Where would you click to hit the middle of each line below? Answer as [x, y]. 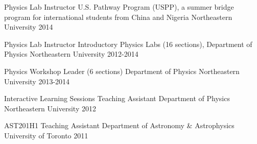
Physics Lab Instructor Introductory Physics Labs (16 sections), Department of [128, 44]
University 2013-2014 [37, 81]
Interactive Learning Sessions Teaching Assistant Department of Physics [117, 98]
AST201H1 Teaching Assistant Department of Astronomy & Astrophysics [119, 125]
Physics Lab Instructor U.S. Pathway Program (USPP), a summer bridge [119, 7]
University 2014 [29, 27]
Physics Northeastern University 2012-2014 [71, 54]
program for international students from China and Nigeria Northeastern [118, 17]
